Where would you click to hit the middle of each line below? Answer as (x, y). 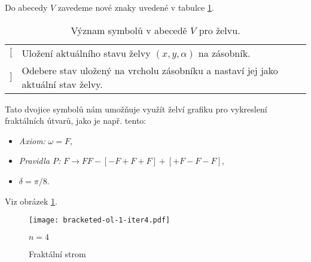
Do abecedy (26, 7)
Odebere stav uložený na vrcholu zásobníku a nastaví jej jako (150, 70)
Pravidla (34, 161)
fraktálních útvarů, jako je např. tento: (76, 121)
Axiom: (32, 140)
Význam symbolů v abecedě (129, 30)
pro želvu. (219, 30)
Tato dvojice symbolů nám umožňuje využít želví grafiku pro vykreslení (136, 109)
